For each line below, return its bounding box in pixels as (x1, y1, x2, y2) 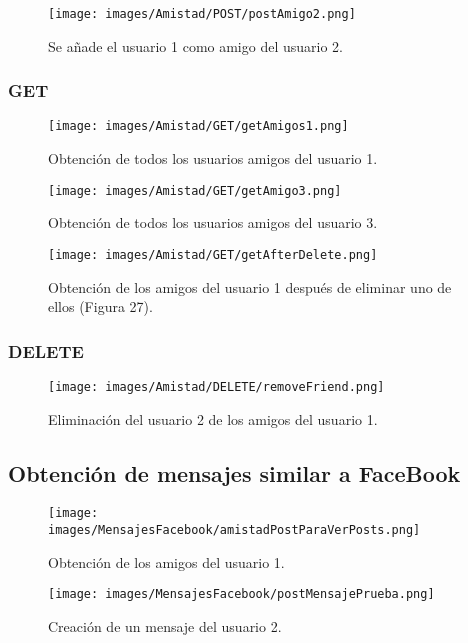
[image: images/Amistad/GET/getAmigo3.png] (48, 183, 342, 198)
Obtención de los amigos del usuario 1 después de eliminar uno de (48, 276, 452, 297)
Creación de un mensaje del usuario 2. (48, 616, 282, 637)
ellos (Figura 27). (48, 296, 153, 317)
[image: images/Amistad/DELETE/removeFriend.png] (48, 380, 385, 395)
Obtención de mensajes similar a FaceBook (8, 457, 461, 488)
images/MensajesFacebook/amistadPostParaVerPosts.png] (48, 523, 421, 538)
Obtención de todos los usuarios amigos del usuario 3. (48, 212, 378, 233)
